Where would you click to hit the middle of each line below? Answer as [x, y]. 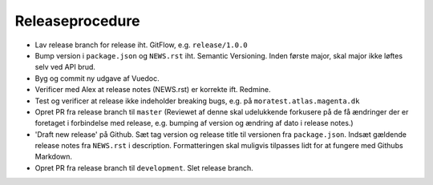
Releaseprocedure [77, 21]
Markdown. [53, 157]
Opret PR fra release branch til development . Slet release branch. [144, 167]
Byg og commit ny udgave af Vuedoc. [97, 78]
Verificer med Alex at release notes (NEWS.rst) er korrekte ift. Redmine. [153, 90]
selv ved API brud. [65, 67]
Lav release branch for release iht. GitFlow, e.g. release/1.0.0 [141, 45]
